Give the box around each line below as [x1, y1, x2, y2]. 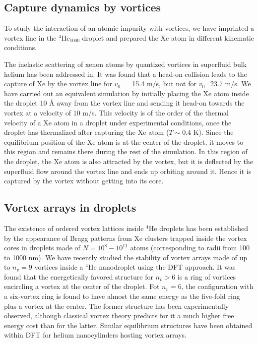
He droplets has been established [148, 223, 249, 233]
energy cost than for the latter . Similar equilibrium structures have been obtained [4, 320, 253, 330]
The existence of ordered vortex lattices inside [4, 223, 144, 233]
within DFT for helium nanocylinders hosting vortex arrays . [4, 330, 187, 340]
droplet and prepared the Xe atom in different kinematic [82, 32, 254, 43]
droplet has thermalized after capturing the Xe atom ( [4, 127, 169, 137]
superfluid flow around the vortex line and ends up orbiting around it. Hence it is [4, 166, 252, 176]
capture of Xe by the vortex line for [4, 78, 112, 89]
